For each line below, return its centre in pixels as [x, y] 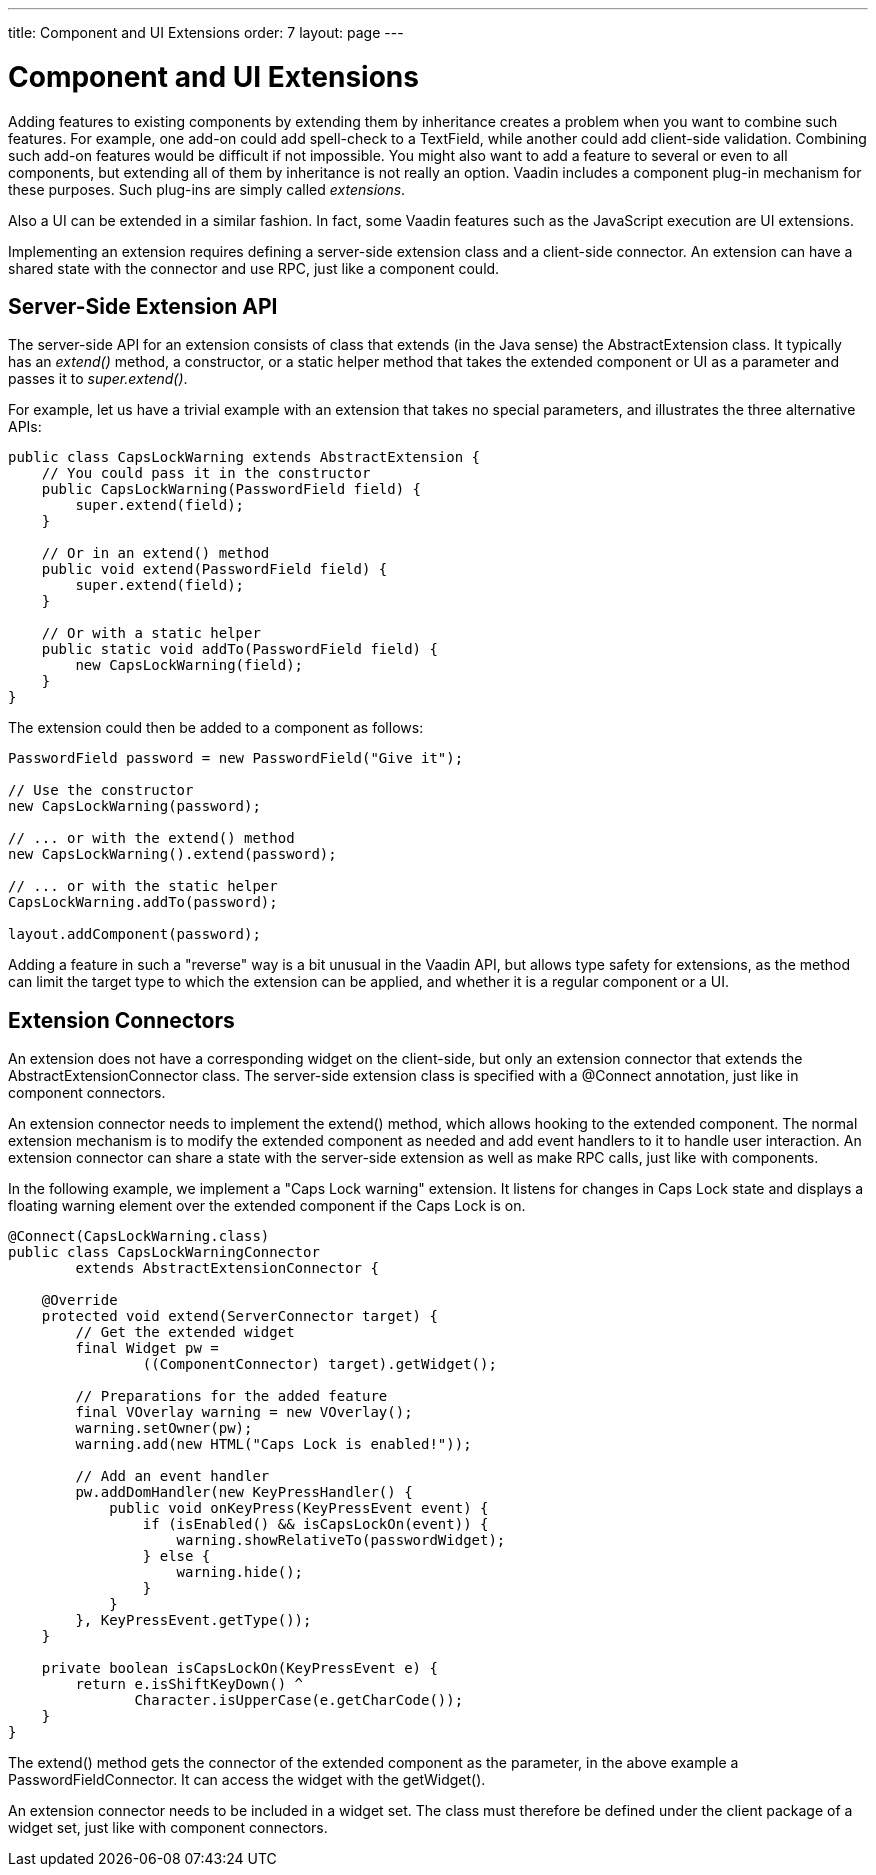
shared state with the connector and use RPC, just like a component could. [254, 268]
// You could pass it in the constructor [206, 473]
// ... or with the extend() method [151, 838]
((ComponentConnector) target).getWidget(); [319, 1364]
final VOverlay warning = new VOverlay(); [244, 1412]
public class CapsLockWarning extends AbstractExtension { [244, 457]
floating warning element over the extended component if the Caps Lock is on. [267, 1206]
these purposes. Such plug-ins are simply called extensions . [207, 189]
